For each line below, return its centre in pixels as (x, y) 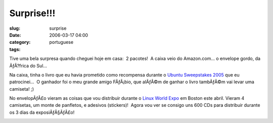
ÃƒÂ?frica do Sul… (28, 66)
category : (20, 42)
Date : (15, 35)
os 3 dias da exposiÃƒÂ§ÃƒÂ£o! (42, 112)
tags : (15, 49)
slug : (15, 28)
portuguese (61, 42)
